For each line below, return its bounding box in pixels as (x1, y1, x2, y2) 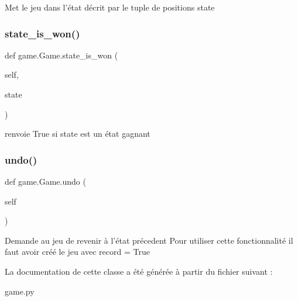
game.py (5, 285, 35, 297)
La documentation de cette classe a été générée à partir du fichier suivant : (5, 265, 273, 277)
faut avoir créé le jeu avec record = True (5, 245, 150, 258)
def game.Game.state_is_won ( (5, 49, 118, 61)
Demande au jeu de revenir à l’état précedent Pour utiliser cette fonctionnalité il (5, 234, 293, 246)
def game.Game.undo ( (5, 175, 86, 187)
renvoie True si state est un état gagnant (5, 127, 150, 140)
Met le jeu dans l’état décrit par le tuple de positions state (5, 1, 215, 13)
